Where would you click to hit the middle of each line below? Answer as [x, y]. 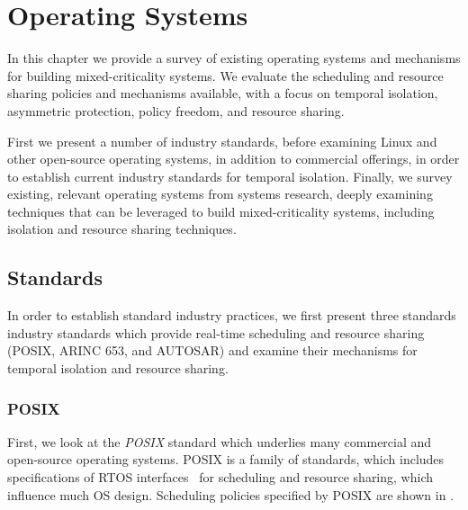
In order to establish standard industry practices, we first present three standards [232, 315]
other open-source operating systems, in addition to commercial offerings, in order [234, 159]
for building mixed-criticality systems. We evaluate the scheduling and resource [225, 75]
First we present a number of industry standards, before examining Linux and [222, 141]
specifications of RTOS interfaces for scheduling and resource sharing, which [220, 477]
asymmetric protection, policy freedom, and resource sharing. [176, 110]
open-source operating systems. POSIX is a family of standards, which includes [226, 459]
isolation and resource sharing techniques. [122, 229]
